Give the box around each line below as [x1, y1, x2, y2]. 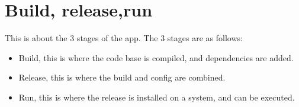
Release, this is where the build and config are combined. [18, 71, 226, 83]
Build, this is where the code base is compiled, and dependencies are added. [18, 51, 294, 63]
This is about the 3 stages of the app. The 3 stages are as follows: [5, 32, 243, 44]
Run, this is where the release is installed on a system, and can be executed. [18, 91, 295, 103]
